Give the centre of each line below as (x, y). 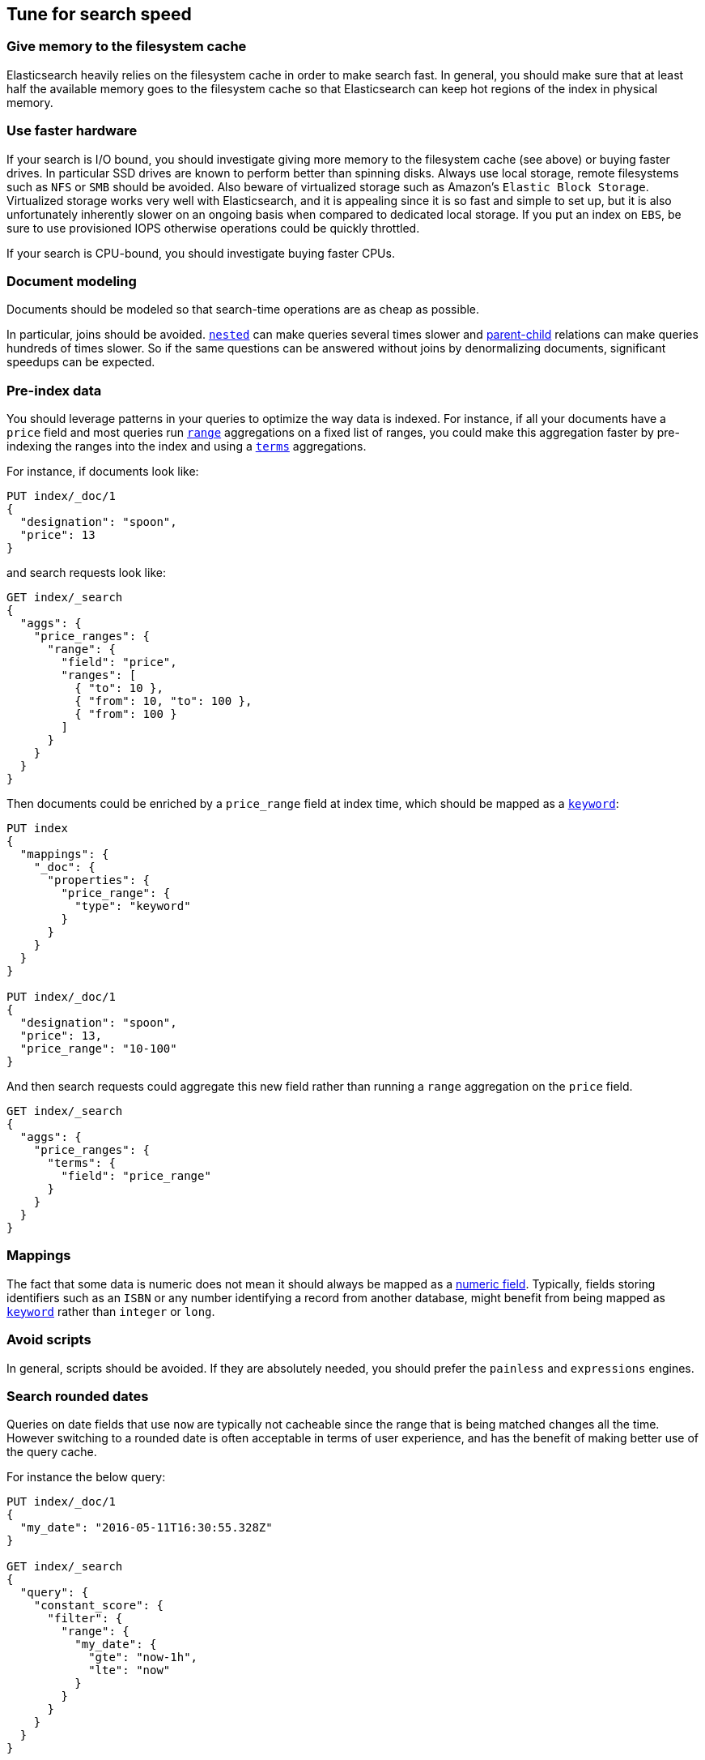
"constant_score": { (98, 1606)
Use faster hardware (72, 131)
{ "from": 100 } (126, 714)
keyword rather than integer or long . (111, 1311)
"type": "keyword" (133, 906)
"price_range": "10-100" (98, 1049)
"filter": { (85, 1619)
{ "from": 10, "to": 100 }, (164, 701)
